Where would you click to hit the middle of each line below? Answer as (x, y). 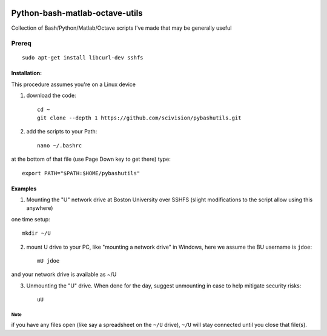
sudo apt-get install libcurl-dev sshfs (83, 58)
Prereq (21, 44)
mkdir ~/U (36, 233)
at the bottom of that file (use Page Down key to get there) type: (91, 159)
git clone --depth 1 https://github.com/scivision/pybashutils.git (139, 118)
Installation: (27, 73)
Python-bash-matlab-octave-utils (77, 13)
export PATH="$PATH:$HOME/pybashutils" (81, 173)
